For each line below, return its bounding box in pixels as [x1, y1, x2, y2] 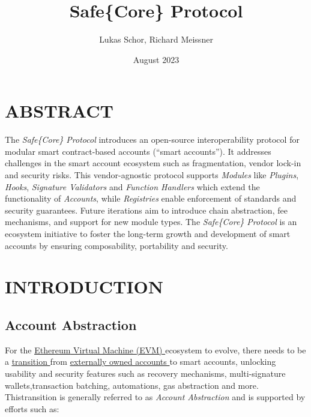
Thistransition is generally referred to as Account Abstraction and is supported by [5, 391, 306, 403]
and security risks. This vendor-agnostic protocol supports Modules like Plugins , [5, 169, 299, 181]
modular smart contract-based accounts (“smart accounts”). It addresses [5, 145, 271, 157]
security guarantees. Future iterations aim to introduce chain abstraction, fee [5, 203, 288, 216]
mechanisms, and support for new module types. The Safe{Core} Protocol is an [5, 215, 297, 228]
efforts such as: [5, 402, 59, 415]
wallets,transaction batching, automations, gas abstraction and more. [5, 379, 259, 391]
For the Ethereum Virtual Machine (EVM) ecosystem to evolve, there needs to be [5, 343, 306, 356]
